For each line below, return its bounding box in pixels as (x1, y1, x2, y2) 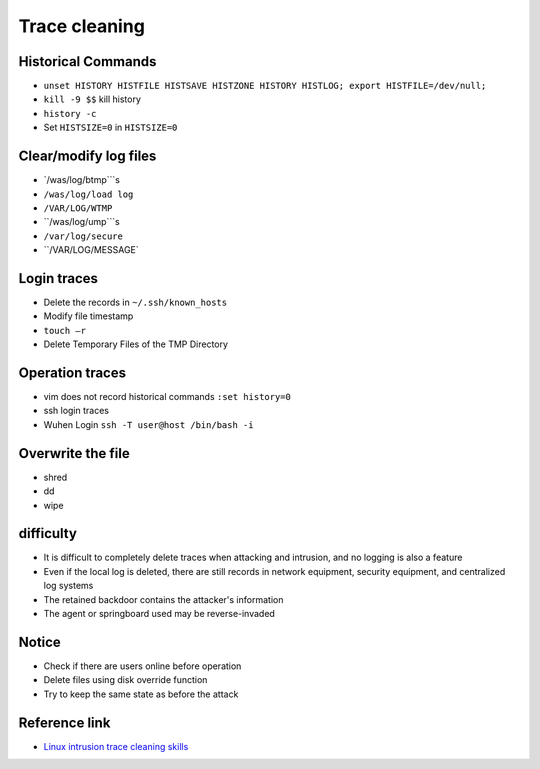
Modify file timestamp (43, 310, 134, 322)
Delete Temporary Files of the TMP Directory (43, 338, 229, 350)
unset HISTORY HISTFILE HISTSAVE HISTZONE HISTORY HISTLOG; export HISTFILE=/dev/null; (43, 80, 487, 92)
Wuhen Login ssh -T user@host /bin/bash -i (43, 418, 254, 430)
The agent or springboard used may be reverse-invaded (43, 608, 275, 620)
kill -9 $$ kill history (43, 93, 142, 105)
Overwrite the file (18, 445, 130, 462)
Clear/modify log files (18, 148, 157, 165)
